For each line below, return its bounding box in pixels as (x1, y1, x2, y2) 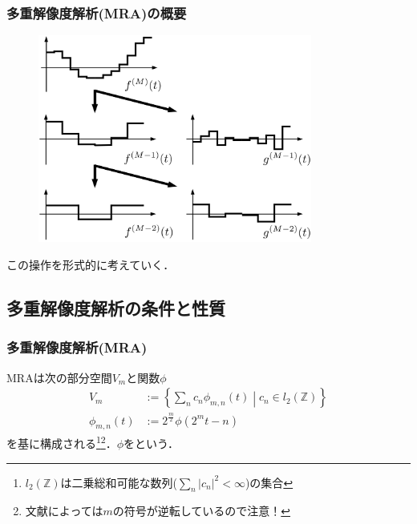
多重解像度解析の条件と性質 (6, 295, 225, 320)
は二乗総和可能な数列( (60, 474, 177, 490)
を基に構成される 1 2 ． (6, 433, 117, 451)
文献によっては (25, 502, 103, 519)
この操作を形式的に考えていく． (6, 256, 175, 272)
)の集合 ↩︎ (245, 474, 294, 490)
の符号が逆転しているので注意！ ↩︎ (112, 502, 291, 519)
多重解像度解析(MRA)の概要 (6, 2, 187, 22)
